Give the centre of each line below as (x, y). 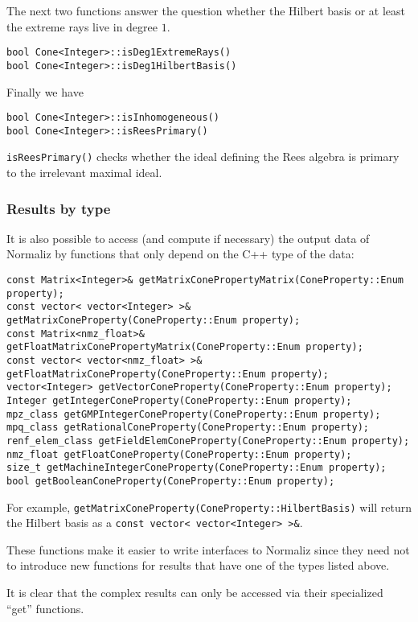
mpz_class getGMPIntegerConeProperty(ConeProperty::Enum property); (194, 414)
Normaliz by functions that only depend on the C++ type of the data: (180, 254)
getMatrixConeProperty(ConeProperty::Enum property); (154, 321)
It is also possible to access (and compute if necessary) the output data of (188, 238)
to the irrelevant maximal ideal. (84, 173)
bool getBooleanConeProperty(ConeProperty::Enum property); (171, 481)
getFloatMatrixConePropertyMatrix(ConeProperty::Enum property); (185, 347)
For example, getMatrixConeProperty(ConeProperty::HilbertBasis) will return (209, 507)
